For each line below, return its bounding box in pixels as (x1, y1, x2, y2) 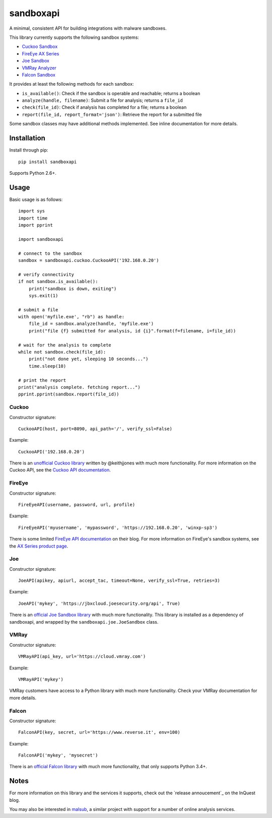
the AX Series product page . (9, 543, 69, 549)
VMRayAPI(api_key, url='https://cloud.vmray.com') (18, 654, 146, 659)
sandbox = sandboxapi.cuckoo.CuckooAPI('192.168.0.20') (18, 257, 159, 263)
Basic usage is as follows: (9, 196, 63, 202)
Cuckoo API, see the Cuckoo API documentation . (9, 467, 111, 473)
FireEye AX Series (22, 50, 59, 56)
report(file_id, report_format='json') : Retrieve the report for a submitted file (22, 111, 202, 117)
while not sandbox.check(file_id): (18, 349, 106, 355)
